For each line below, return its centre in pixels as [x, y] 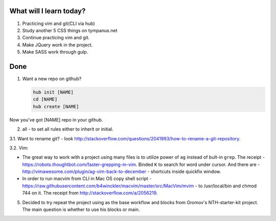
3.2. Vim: [19, 148]
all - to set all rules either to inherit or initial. [68, 129]
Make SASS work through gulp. [55, 52]
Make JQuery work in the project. [57, 45]
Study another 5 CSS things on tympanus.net [70, 30]
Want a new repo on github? [52, 79]
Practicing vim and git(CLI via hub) [59, 23]
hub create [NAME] [56, 106]
